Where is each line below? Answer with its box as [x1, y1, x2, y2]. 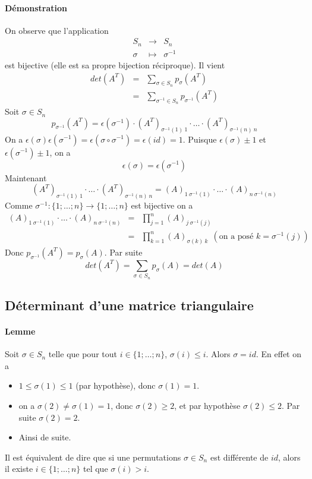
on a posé [219, 232, 254, 241]
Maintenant [5, 171, 47, 184]
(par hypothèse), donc [75, 379, 156, 392]
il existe [5, 462, 33, 475]
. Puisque [182, 133, 217, 145]
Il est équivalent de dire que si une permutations [5, 450, 181, 463]
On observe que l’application [5, 24, 109, 36]
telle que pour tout [48, 348, 117, 360]
